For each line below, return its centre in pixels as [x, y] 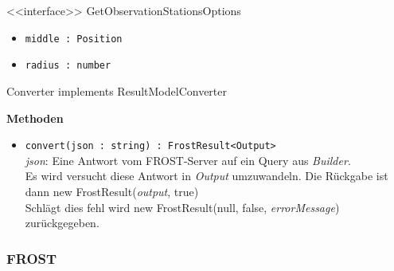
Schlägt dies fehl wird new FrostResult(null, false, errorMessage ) [182, 207]
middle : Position [74, 39]
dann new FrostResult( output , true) [112, 191]
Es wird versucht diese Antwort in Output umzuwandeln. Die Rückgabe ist [207, 176]
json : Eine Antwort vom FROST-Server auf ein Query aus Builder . [188, 160]
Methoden [35, 118]
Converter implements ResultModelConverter [117, 90]
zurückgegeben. [62, 223]
